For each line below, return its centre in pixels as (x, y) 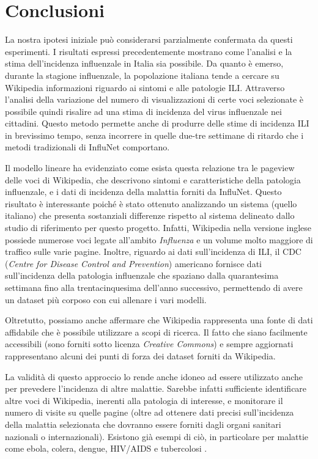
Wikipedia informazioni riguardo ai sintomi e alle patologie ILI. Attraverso (145, 87)
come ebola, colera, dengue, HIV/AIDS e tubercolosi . (106, 448)
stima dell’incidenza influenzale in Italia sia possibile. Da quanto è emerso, (144, 63)
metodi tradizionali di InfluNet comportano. (87, 147)
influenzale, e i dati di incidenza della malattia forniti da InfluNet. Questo (143, 192)
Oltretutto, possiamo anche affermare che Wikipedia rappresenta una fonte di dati (159, 320)
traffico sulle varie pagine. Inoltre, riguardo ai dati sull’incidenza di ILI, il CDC (153, 252)
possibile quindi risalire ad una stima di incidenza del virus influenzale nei (143, 111)
